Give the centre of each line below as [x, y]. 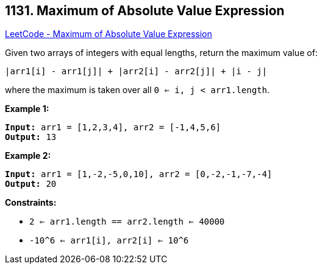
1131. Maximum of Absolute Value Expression [145, 11]
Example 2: [28, 156]
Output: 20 [31, 184]
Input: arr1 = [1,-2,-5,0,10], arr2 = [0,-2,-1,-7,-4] [139, 174]
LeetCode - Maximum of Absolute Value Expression [109, 34]
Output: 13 [31, 137]
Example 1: [27, 109]
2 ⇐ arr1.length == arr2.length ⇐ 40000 [127, 222]
